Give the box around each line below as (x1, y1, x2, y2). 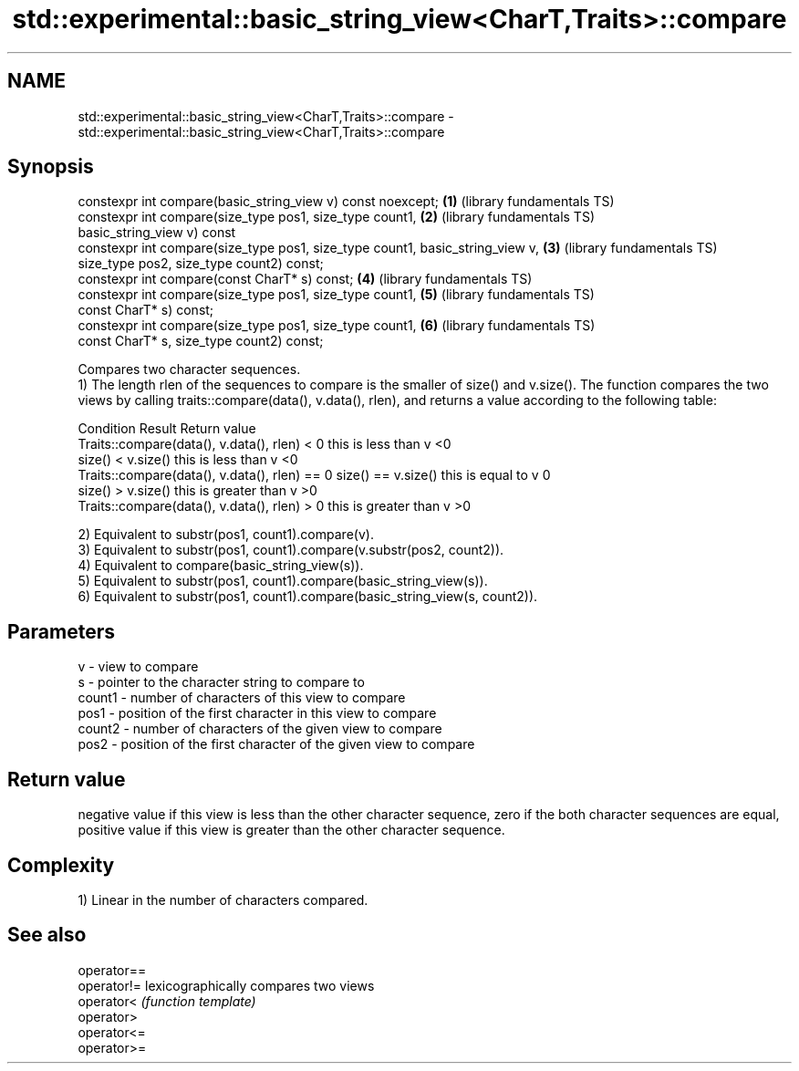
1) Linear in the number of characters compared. (78, 891, 368, 908)
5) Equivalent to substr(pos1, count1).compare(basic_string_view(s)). (78, 573, 488, 589)
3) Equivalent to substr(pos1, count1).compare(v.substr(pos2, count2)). (78, 542, 504, 558)
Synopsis (7, 155, 94, 179)
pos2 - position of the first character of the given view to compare (78, 736, 475, 753)
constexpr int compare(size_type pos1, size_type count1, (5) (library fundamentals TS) (78, 286, 595, 303)
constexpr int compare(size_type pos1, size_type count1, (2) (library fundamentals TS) (78, 209, 595, 225)
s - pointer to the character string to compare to (78, 674, 365, 691)
